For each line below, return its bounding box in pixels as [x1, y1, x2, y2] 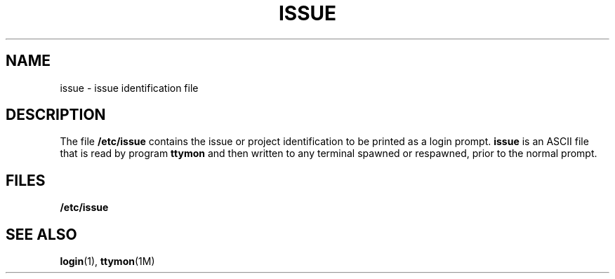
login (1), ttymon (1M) [60, 255, 155, 268]
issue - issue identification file [60, 81, 199, 94]
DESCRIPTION [6, 106, 106, 124]
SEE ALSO [6, 225, 77, 243]
